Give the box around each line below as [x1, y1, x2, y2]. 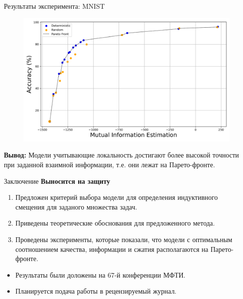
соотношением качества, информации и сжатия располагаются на [15, 244, 208, 254]
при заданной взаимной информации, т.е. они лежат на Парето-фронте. [4, 159, 215, 170]
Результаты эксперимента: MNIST [4, 1, 105, 11]
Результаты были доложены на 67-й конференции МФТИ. [15, 269, 186, 280]
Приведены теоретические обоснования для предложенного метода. [15, 218, 215, 228]
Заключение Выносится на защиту [4, 176, 110, 186]
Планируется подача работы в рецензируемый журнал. [15, 286, 177, 296]
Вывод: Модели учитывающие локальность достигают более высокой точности [4, 150, 239, 160]
